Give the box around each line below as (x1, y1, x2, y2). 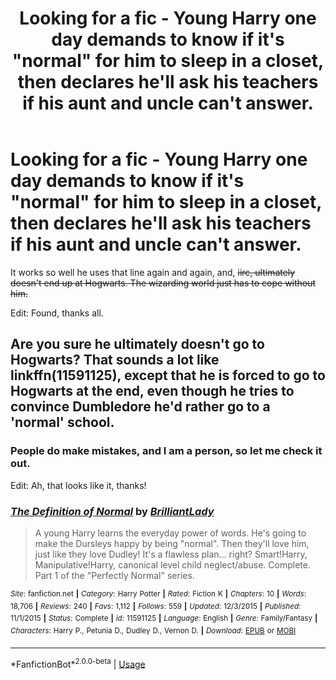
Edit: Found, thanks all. (10, 307, 104, 319)
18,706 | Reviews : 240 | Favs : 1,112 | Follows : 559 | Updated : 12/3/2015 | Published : (10, 601, 302, 611)
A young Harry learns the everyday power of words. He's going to (34, 527, 307, 539)
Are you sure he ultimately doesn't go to (10, 336, 265, 353)
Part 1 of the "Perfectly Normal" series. (34, 569, 195, 581)
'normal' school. (10, 414, 115, 431)
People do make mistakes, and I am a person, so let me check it (10, 444, 323, 458)
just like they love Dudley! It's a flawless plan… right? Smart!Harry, (34, 548, 308, 560)
